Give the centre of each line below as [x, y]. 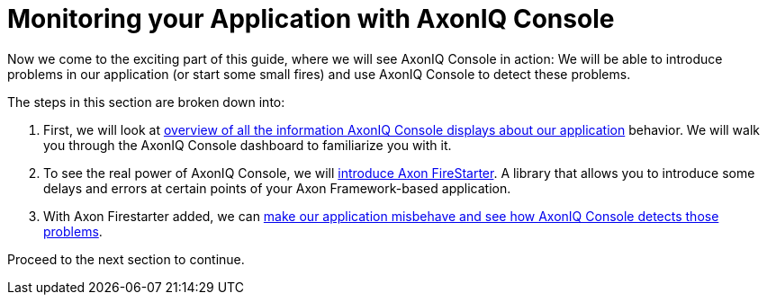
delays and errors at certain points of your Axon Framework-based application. [277, 188]
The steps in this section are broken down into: [146, 102]
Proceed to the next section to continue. [126, 259]
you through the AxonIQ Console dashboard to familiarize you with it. [248, 145]
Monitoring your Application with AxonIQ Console [311, 19]
